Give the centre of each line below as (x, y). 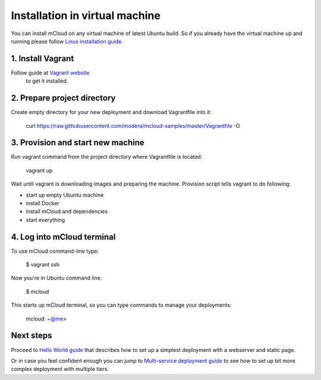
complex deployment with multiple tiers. (60, 369)
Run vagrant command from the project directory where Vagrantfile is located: (107, 157)
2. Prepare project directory (63, 98)
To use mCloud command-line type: (55, 251)
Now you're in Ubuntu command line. (56, 278)
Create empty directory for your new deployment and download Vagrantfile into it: (111, 112)
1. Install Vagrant (43, 59)
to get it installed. (47, 81)
